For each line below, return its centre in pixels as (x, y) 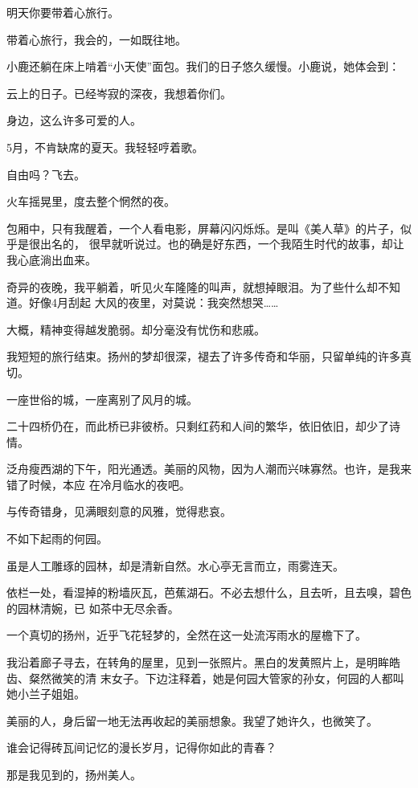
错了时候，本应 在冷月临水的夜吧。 (98, 484)
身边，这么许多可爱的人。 (74, 120)
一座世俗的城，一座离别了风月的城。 (102, 399)
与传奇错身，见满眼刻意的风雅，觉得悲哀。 (119, 511)
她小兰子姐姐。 (46, 694)
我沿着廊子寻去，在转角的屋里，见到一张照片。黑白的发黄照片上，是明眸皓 (203, 662)
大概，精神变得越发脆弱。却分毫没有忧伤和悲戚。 (136, 329)
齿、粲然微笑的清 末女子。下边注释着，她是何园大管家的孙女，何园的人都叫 (205, 678)
